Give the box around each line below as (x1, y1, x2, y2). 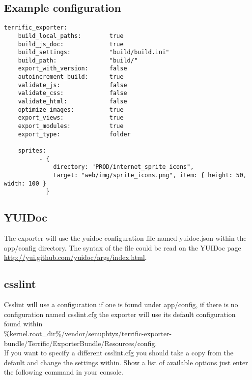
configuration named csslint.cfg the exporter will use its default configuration (4, 309, 236, 319)
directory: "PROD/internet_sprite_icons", (53, 163, 194, 171)
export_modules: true (18, 123, 124, 130)
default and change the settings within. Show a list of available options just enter (4, 357, 248, 367)
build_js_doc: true (18, 40, 124, 48)
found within (4, 318, 43, 329)
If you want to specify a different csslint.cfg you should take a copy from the (4, 348, 234, 358)
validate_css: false (18, 90, 127, 97)
